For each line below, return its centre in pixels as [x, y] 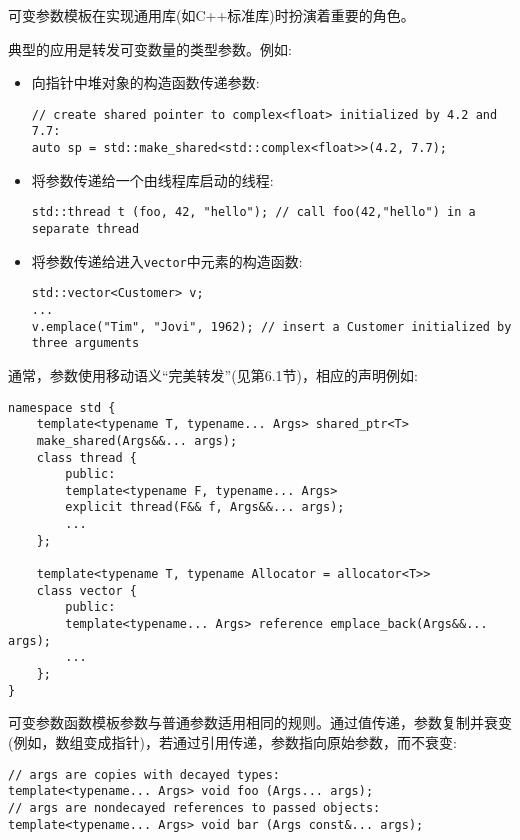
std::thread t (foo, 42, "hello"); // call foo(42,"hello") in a [253, 212]
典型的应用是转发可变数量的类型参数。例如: [150, 48]
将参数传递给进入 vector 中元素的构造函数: [167, 260]
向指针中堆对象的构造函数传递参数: [145, 82]
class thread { [86, 457]
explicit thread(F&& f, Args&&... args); [205, 507]
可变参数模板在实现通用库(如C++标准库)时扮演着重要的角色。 [211, 15]
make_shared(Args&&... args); [137, 440]
